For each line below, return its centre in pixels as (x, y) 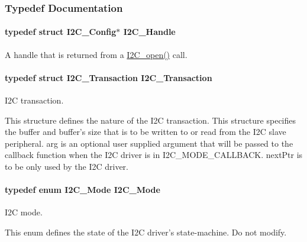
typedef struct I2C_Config (61, 32)
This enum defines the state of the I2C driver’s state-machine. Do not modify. (146, 232)
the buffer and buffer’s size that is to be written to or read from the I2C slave (146, 132)
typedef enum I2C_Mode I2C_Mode (83, 190)
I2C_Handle (149, 32)
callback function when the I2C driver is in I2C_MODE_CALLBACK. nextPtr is (154, 155)
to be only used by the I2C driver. (67, 166)
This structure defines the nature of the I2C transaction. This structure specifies (150, 120)
